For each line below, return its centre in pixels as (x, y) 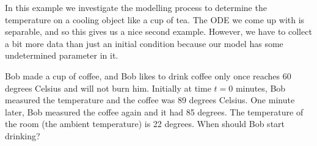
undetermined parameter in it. (62, 55)
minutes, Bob (261, 88)
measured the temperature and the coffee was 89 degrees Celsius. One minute (150, 100)
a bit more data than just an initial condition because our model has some (144, 43)
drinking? (23, 135)
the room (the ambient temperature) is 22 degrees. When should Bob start (145, 124)
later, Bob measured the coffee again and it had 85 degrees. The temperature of (154, 111)
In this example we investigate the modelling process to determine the (136, 7)
